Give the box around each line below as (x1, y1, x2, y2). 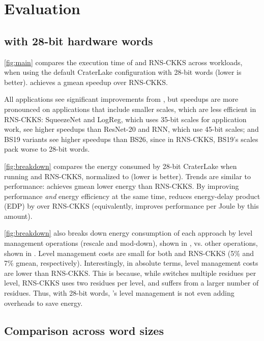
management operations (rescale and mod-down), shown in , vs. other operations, (4, 238, 258, 248)
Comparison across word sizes (4, 322, 164, 338)
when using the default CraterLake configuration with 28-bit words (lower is (4, 67, 242, 77)
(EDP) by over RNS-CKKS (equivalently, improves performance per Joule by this (4, 201, 259, 211)
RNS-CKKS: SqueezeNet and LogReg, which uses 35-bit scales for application (4, 113, 247, 124)
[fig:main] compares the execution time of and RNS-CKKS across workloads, (4, 56, 243, 67)
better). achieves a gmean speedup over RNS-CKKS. (4, 76, 168, 87)
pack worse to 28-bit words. (4, 144, 90, 154)
